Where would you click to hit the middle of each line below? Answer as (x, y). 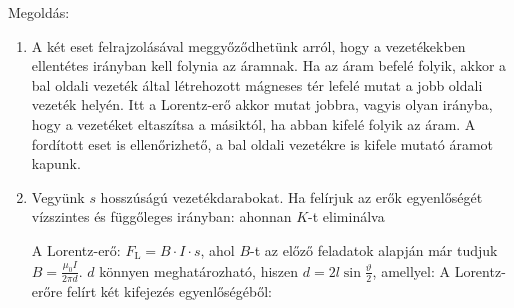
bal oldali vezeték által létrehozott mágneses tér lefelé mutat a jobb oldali (257, 84)
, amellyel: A (411, 270)
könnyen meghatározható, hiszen (199, 270)
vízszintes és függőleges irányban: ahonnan (161, 216)
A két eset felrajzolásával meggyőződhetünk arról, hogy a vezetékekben (248, 45)
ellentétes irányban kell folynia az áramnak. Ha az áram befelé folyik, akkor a (269, 65)
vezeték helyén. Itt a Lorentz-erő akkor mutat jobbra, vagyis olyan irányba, (262, 104)
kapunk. (56, 163)
